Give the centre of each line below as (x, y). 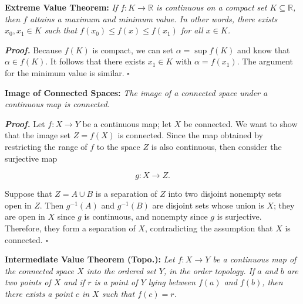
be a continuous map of (255, 259)
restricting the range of (46, 146)
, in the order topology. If (209, 270)
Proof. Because (33, 49)
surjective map (31, 158)
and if (74, 282)
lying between (172, 282)
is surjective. (239, 216)
